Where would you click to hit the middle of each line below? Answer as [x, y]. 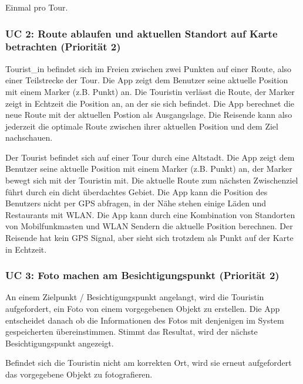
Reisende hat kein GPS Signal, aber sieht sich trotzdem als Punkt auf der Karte [149, 238]
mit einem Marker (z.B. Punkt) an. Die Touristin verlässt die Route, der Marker [150, 91]
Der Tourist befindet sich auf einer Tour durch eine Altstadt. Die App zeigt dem [150, 157]
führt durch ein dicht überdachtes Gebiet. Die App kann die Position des [137, 191]
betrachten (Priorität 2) [63, 47]
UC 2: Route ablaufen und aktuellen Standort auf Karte [142, 33]
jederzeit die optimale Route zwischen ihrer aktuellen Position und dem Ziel [142, 126]
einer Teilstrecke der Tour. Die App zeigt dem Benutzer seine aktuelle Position [147, 80]
